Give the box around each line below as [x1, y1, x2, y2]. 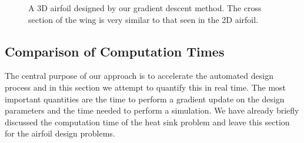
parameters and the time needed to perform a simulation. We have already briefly [5, 104, 299, 117]
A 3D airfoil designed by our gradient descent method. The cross [28, 2, 262, 14]
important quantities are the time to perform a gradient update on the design [5, 92, 285, 105]
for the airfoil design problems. [5, 127, 115, 139]
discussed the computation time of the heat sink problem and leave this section [5, 115, 290, 128]
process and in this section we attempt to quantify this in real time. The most [5, 81, 286, 93]
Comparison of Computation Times [5, 42, 225, 60]
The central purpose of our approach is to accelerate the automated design [5, 69, 273, 82]
